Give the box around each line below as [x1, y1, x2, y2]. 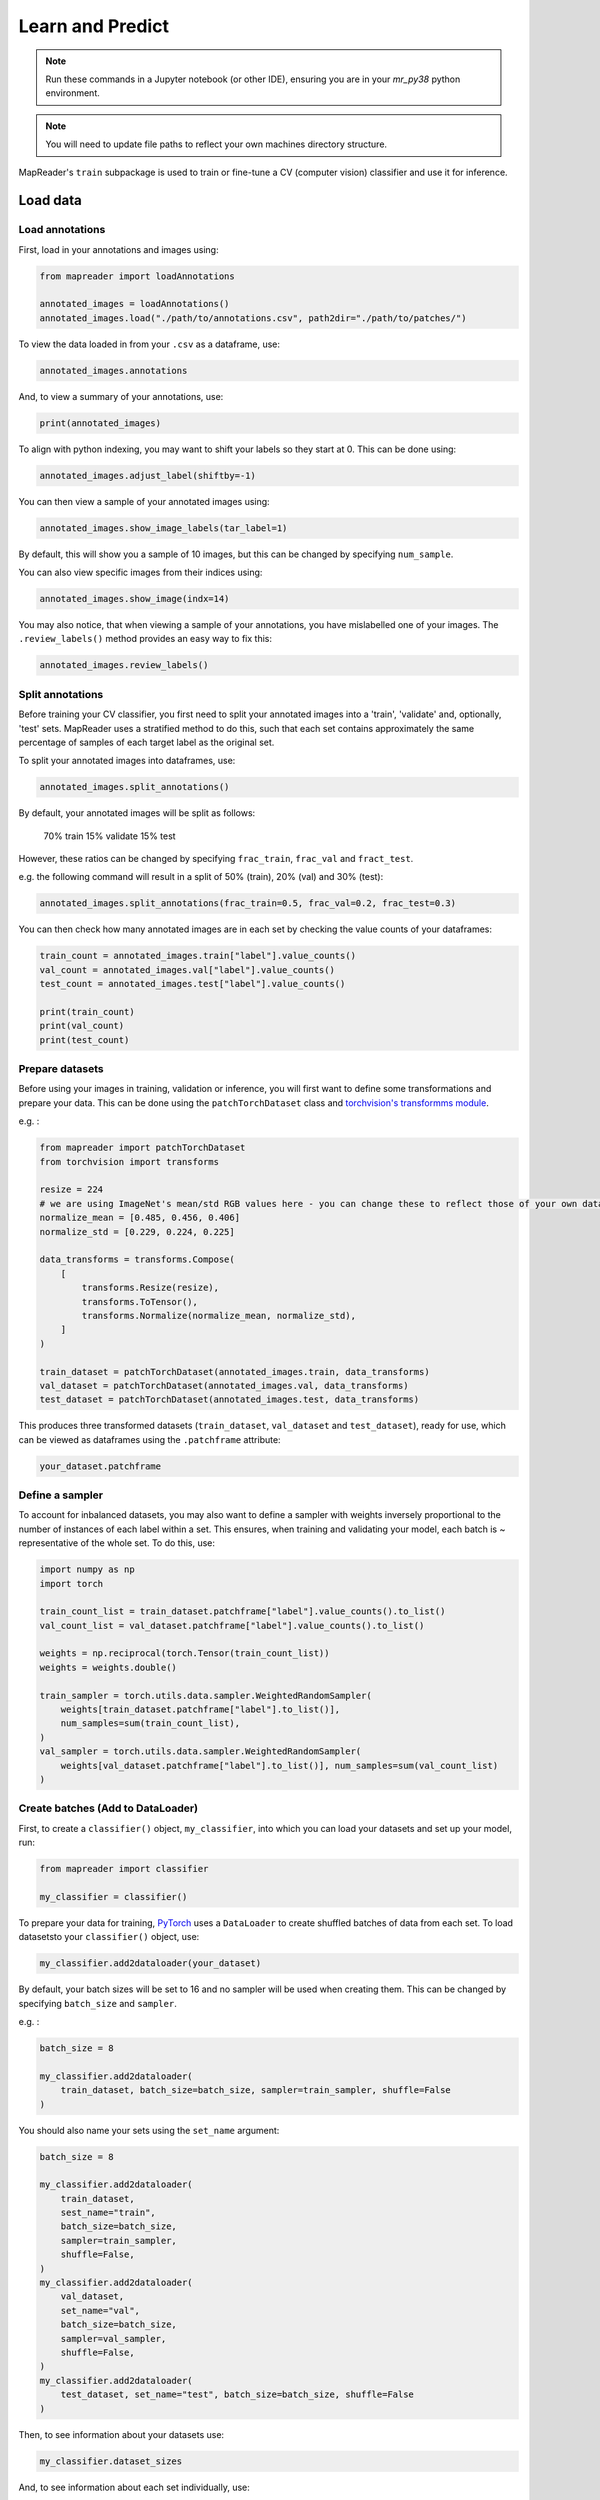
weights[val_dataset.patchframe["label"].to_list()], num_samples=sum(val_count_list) [60, 1760, 499, 1771]
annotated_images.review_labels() [39, 660, 209, 671]
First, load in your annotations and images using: [18, 243, 219, 255]
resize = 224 [39, 1184, 104, 1195]
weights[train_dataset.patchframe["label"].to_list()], [60, 1704, 341, 1715]
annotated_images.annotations [39, 365, 188, 376]
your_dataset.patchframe [39, 1460, 162, 1472]
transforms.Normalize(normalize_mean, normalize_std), [81, 1310, 357, 1321]
